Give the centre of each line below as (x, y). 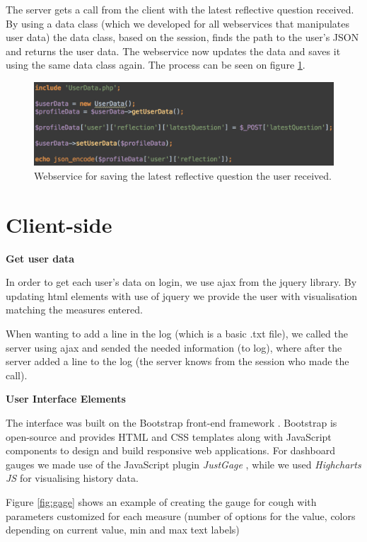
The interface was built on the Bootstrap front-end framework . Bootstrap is (171, 423)
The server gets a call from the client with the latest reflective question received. (180, 9)
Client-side (59, 224)
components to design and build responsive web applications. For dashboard (170, 450)
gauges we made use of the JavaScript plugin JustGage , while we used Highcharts (183, 464)
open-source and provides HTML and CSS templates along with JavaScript (169, 436)
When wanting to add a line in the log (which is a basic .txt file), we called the (177, 334)
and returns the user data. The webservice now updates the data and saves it (173, 51)
